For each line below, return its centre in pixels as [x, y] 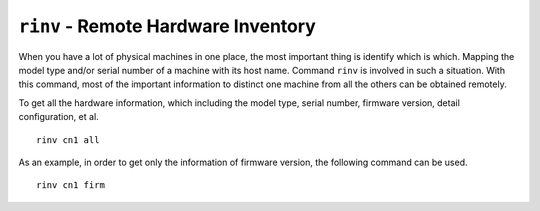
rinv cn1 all [68, 139]
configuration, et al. [58, 117]
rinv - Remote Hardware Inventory [167, 26]
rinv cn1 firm [70, 185]
